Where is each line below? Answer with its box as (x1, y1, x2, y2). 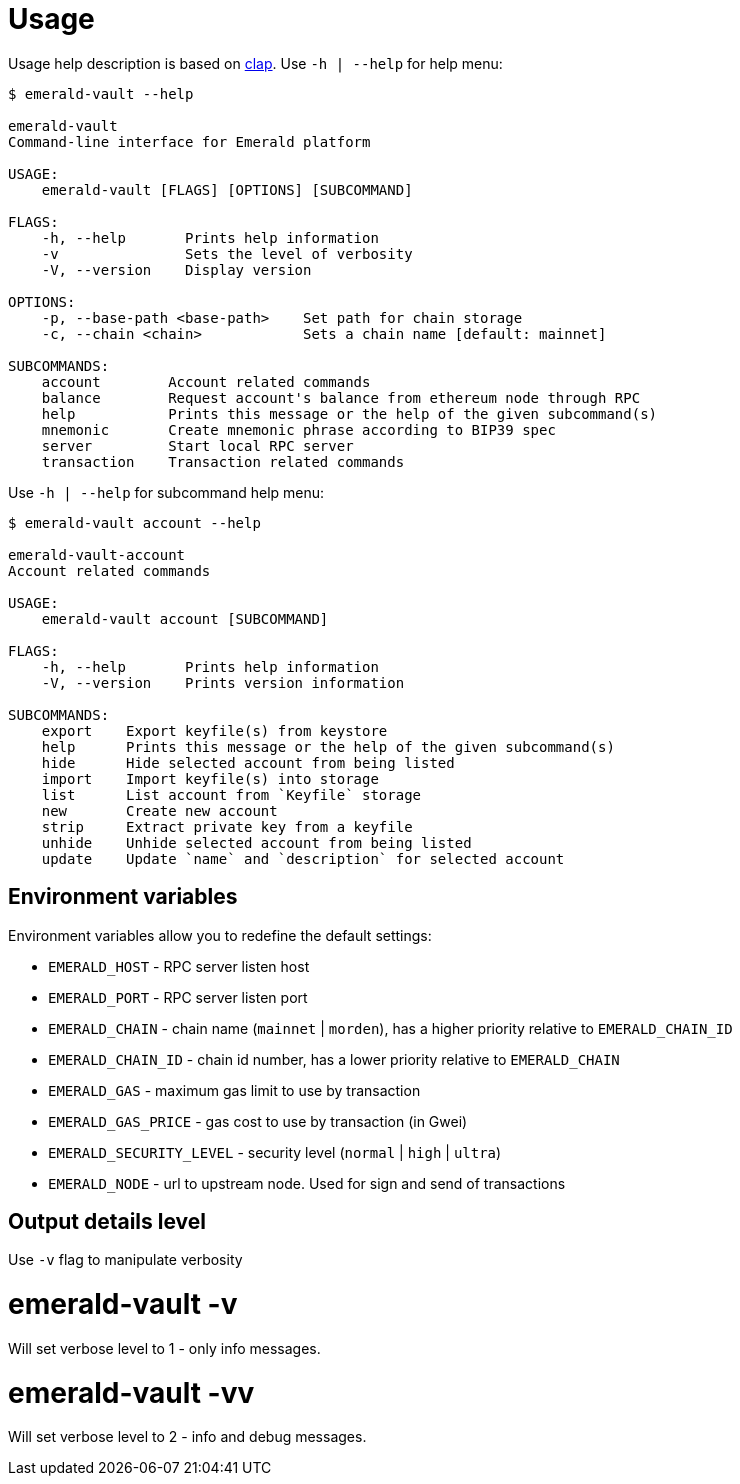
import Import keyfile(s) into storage (41, 770, 379, 787)
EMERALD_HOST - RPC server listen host (48, 957, 310, 975)
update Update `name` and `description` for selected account (41, 850, 565, 867)
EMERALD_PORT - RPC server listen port (48, 988, 308, 1006)
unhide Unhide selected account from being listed (41, 834, 472, 851)
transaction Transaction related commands (41, 453, 405, 470)
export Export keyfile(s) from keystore (41, 722, 388, 739)
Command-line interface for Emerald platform (8, 133, 371, 150)
